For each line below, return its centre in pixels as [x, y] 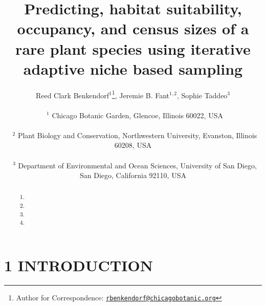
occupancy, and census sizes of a [133, 28]
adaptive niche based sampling [133, 68]
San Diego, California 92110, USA [133, 175]
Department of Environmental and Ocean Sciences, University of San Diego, [137, 165]
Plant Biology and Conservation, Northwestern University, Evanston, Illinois [137, 135]
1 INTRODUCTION [79, 265]
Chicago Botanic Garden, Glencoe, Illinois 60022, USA [137, 115]
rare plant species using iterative [133, 48]
